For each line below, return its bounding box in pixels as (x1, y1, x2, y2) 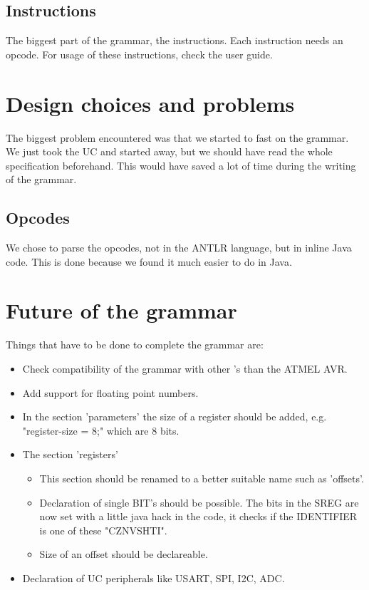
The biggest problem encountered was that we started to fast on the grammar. (6, 130, 349, 145)
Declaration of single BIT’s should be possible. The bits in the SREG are (39, 495, 359, 509)
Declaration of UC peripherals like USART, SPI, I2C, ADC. (22, 570, 285, 585)
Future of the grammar (6, 296, 237, 325)
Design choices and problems (6, 88, 295, 118)
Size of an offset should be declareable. (39, 547, 208, 561)
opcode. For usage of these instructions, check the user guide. (6, 46, 273, 61)
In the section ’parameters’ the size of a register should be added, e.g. (22, 409, 327, 424)
